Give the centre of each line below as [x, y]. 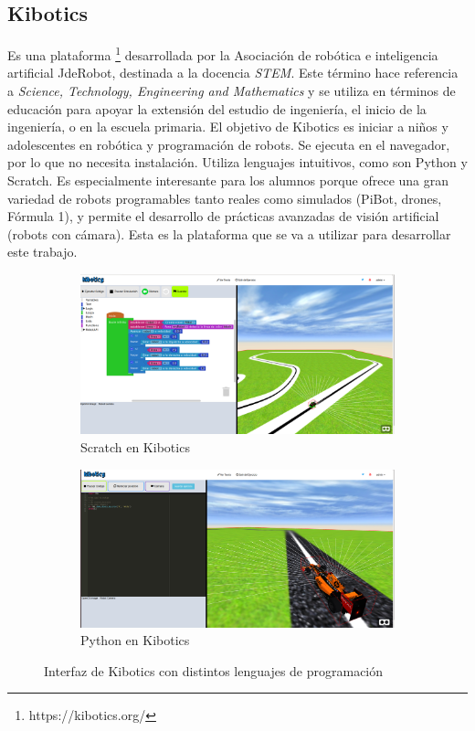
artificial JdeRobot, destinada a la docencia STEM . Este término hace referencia [233, 73]
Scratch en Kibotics [135, 446]
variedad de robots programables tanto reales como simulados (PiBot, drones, [225, 198]
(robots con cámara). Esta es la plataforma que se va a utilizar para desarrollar [229, 233]
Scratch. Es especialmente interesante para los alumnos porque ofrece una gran [228, 180]
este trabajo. [42, 252]
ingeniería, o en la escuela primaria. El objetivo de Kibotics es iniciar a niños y [228, 127]
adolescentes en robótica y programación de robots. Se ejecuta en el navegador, [229, 144]
